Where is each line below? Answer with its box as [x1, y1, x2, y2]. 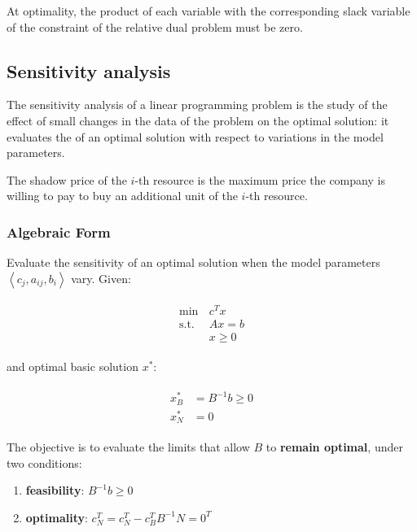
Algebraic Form [7, 221, 111, 242]
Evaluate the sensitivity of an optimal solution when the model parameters [7, 254, 380, 271]
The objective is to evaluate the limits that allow [7, 438, 250, 456]
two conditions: [7, 454, 82, 471]
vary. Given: [71, 269, 131, 286]
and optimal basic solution [7, 357, 138, 374]
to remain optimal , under [266, 438, 403, 456]
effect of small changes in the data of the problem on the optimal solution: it [7, 111, 389, 129]
